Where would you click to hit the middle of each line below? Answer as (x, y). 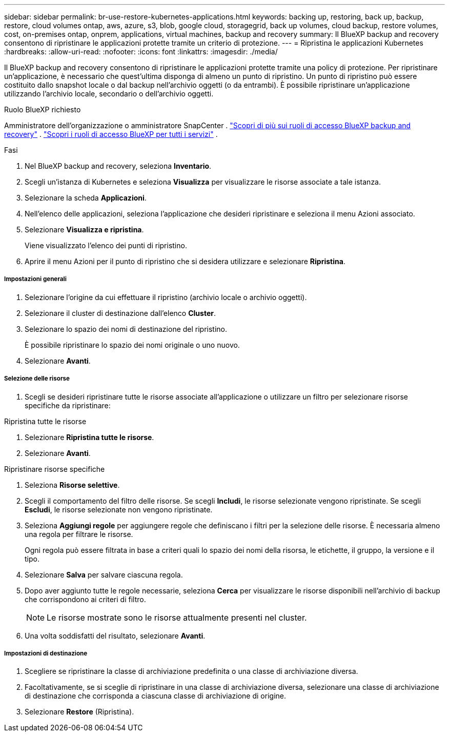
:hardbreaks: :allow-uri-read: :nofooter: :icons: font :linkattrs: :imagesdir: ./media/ (141, 52)
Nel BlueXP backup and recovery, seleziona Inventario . (118, 166)
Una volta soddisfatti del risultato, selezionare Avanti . (115, 635)
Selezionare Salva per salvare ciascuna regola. (104, 574)
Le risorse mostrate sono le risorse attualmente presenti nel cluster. (177, 617)
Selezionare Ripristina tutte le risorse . (89, 437)
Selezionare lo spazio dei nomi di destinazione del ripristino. (126, 329)
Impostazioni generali (35, 279)
